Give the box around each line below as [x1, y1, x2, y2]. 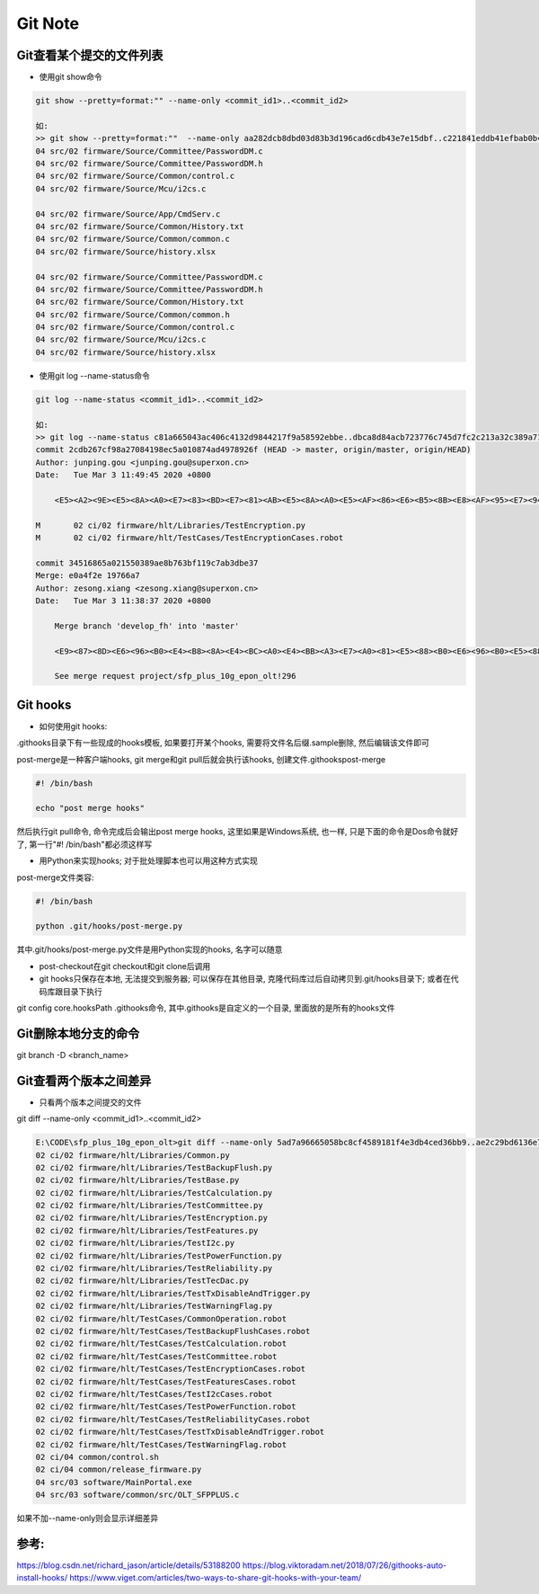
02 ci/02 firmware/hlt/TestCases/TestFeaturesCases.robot [35, 1376, 296, 1386]
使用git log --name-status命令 [39, 370, 150, 381]
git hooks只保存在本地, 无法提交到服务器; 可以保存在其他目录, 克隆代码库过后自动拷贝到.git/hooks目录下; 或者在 [39, 974, 451, 984]
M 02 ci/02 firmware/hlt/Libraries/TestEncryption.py [35, 520, 306, 530]
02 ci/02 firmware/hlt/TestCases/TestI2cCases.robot [35, 1389, 273, 1399]
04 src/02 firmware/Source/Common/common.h [35, 309, 231, 319]
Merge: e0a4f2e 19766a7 [35, 571, 141, 581]
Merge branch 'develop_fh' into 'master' [54, 620, 240, 631]
